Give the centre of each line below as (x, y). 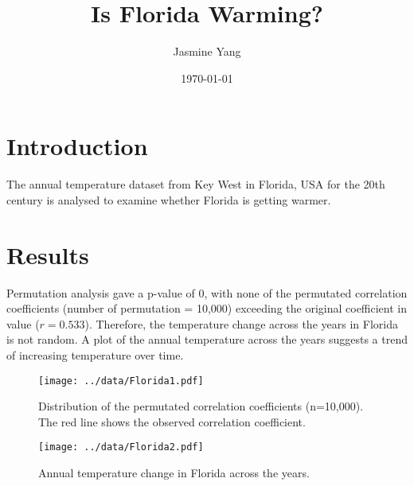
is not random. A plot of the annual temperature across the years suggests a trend (207, 339)
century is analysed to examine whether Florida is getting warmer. (169, 199)
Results (48, 254)
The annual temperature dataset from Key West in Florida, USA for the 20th (196, 184)
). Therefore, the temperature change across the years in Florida (241, 323)
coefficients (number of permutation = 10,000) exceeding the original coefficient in (207, 308)
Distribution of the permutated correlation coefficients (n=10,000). (201, 406)
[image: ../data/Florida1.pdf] (121, 381)
